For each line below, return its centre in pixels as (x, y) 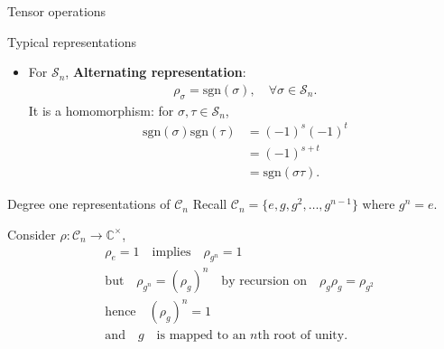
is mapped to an (201, 336)
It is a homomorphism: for (101, 110)
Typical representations (72, 41)
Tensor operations (57, 11)
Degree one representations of (89, 204)
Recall (210, 204)
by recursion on (264, 281)
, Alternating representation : (156, 72)
